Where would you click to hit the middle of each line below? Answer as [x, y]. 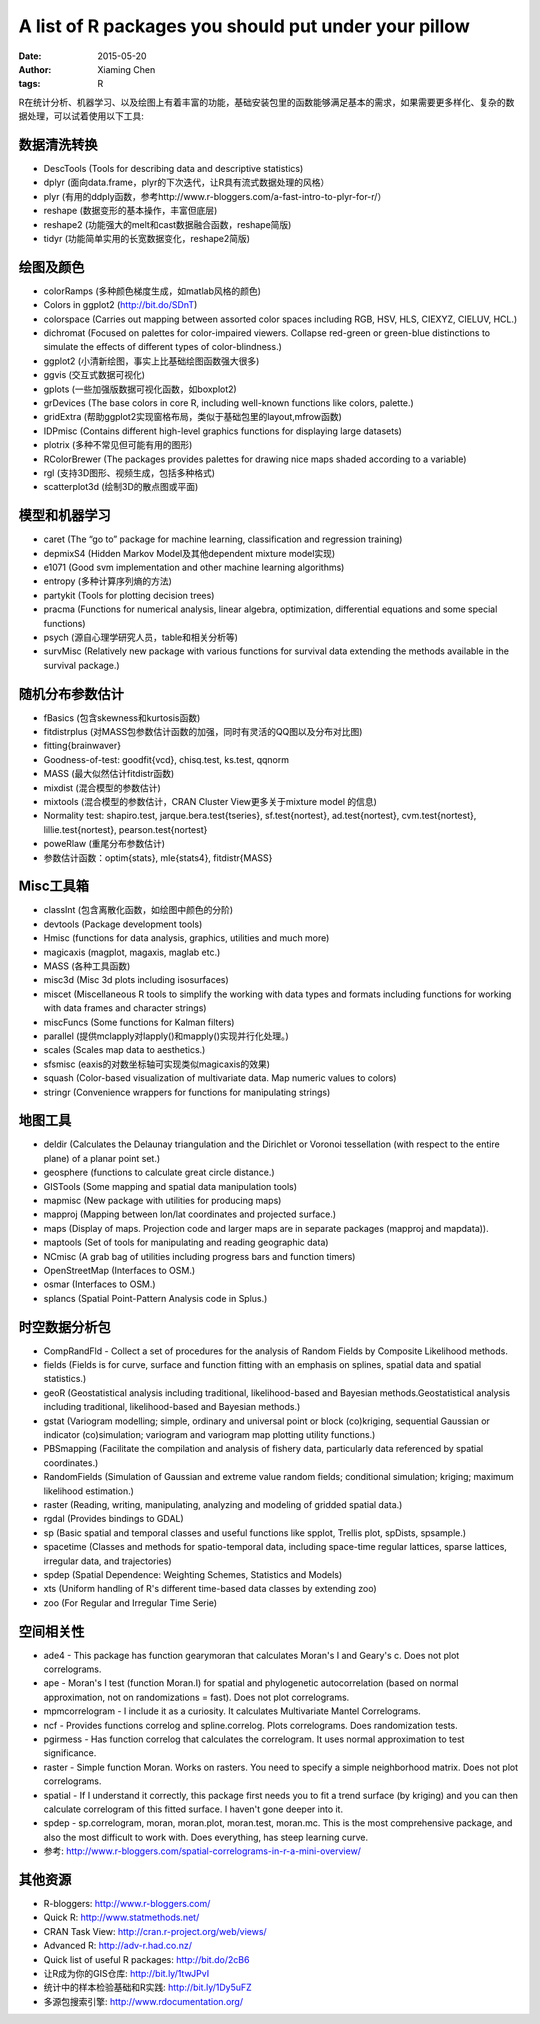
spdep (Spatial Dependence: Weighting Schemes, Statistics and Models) [193, 1574]
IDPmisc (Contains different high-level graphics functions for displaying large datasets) [222, 431]
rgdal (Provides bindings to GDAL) [113, 1519]
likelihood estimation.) [89, 1491]
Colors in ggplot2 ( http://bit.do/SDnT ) [120, 305]
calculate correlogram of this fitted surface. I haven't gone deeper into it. [193, 1809]
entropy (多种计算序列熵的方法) [107, 581]
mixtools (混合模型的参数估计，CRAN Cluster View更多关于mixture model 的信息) [210, 802]
